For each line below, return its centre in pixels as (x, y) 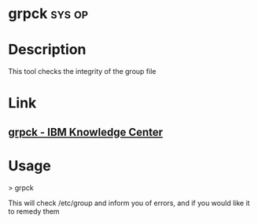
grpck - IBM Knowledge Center (86, 132)
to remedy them (34, 211)
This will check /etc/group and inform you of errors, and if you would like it (129, 203)
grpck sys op (48, 14)
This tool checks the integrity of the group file (82, 72)
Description (47, 50)
